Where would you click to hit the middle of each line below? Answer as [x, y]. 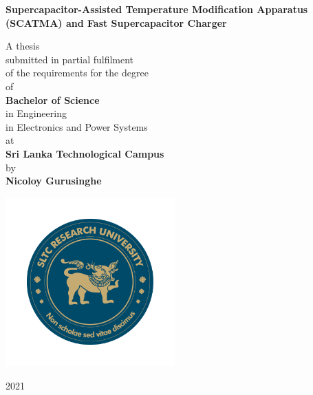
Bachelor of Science [53, 99]
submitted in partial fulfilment [70, 59]
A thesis [23, 46]
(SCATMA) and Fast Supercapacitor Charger [116, 22]
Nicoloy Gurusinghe [54, 181]
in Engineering [36, 113]
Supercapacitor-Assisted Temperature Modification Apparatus [157, 9]
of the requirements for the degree [77, 73]
